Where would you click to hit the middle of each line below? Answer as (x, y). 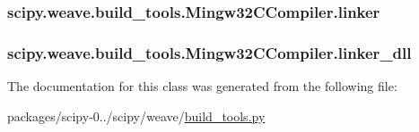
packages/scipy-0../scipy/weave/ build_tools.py (136, 115)
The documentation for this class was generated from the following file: (202, 86)
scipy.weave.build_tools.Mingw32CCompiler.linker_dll (209, 52)
